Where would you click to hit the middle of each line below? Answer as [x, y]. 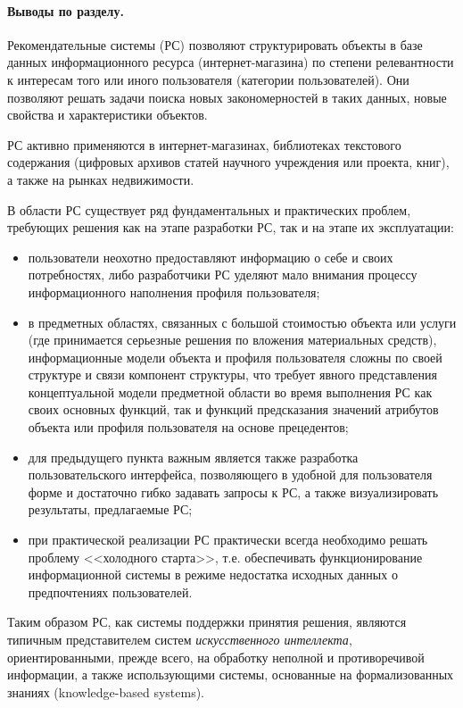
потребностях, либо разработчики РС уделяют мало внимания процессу [223, 275]
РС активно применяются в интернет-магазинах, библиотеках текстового [204, 144]
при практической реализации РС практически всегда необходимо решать [228, 540]
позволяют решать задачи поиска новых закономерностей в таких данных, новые [227, 97]
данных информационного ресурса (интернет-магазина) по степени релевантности [231, 62]
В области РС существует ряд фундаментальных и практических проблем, [209, 209]
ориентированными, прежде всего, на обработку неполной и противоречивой [216, 657]
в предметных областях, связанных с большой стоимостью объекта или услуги [242, 322]
